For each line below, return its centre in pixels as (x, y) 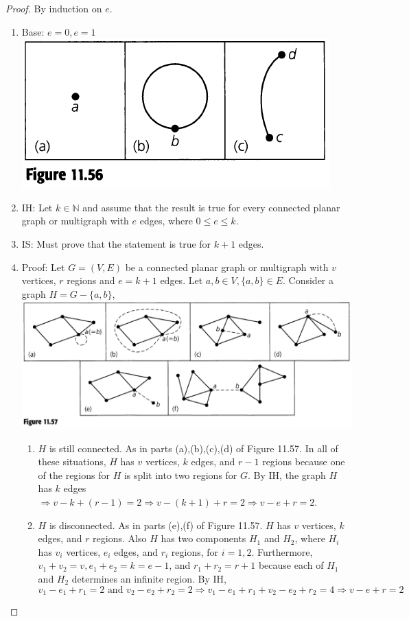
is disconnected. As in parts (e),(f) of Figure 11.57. (156, 525)
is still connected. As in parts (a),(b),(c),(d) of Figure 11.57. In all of (194, 448)
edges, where (166, 221)
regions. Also (120, 538)
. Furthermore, (282, 551)
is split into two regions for (180, 474)
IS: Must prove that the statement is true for (116, 243)
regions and (91, 280)
